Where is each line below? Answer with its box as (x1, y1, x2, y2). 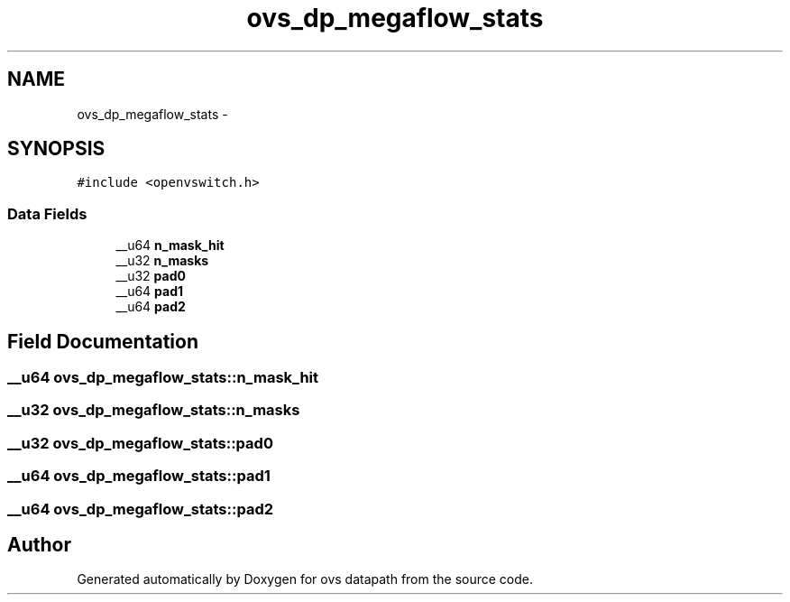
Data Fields (7, 204, 87, 223)
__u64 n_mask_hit (115, 237, 225, 254)
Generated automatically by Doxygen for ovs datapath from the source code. (77, 571, 534, 588)
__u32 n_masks (115, 253, 209, 269)
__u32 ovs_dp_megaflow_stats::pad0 (7, 433, 273, 452)
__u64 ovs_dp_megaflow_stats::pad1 (7, 467, 271, 486)
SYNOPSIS (7, 137, 106, 161)
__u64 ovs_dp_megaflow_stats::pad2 (7, 499, 274, 518)
